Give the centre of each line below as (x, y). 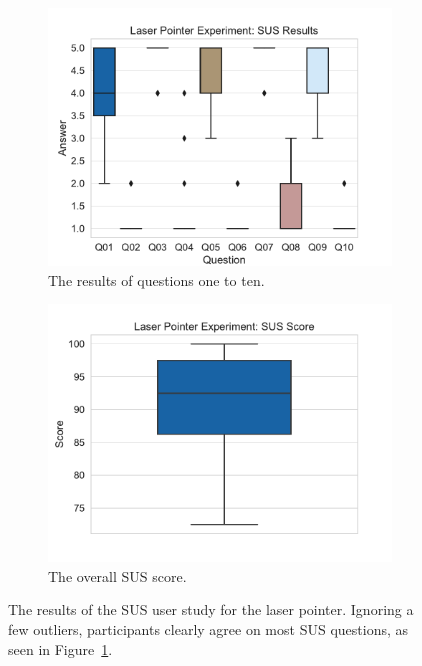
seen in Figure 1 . (60, 648)
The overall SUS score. (117, 575)
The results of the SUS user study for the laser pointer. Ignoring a (211, 609)
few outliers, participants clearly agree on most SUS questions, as (208, 628)
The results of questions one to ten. (156, 279)
